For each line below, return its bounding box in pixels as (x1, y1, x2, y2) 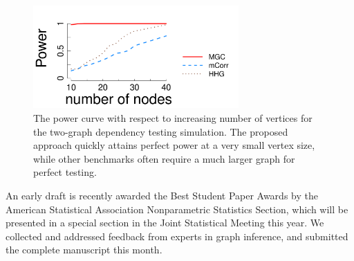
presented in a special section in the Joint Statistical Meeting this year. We (6, 215, 324, 230)
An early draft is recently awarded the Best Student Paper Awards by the (6, 188, 318, 202)
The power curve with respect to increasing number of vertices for (33, 110, 313, 125)
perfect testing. (33, 165, 97, 179)
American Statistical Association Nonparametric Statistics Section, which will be (6, 201, 348, 216)
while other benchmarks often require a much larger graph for (33, 151, 295, 165)
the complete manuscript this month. (6, 242, 162, 257)
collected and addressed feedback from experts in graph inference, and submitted (6, 228, 348, 243)
